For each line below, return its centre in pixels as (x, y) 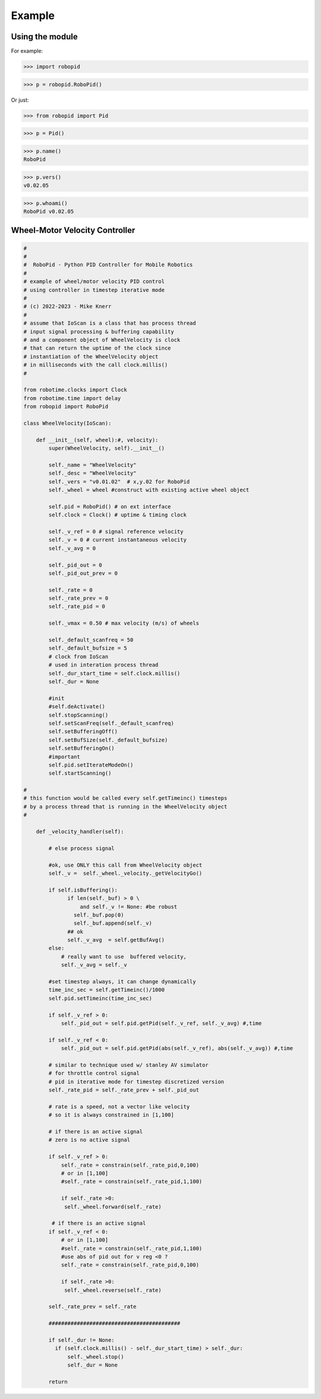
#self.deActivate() (77, 707)
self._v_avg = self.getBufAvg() (116, 940)
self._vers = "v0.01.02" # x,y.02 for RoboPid (119, 482)
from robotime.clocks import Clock (75, 390)
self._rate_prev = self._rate (92, 1307)
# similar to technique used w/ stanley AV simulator (128, 1065)
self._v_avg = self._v (94, 965)
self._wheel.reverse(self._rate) (113, 1290)
